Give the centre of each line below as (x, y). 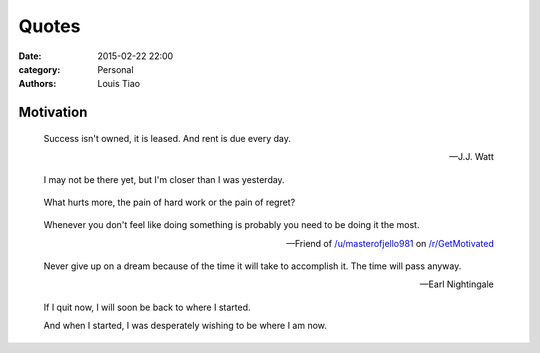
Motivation (53, 112)
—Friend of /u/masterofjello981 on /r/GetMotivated (390, 243)
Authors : (37, 84)
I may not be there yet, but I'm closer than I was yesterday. (164, 179)
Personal (115, 69)
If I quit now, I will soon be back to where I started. (147, 307)
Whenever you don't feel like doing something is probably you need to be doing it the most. (231, 225)
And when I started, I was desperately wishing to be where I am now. (185, 326)
